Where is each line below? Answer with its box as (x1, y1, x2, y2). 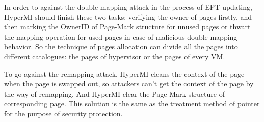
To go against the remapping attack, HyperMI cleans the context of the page (4, 68, 245, 79)
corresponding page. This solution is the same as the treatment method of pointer (4, 98, 260, 109)
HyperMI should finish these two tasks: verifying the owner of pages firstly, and (4, 11, 252, 22)
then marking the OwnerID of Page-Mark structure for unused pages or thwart (4, 21, 251, 32)
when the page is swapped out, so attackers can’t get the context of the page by (4, 78, 254, 89)
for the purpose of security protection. (4, 108, 123, 118)
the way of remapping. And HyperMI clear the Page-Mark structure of (4, 88, 225, 99)
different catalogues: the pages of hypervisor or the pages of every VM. (4, 51, 225, 62)
